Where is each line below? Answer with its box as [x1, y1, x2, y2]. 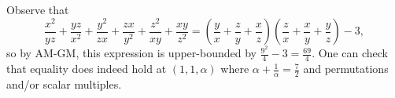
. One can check [312, 45, 388, 61]
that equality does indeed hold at [6, 60, 167, 77]
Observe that [6, 2, 69, 17]
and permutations [303, 60, 389, 77]
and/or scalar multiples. [6, 75, 122, 92]
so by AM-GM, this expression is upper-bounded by [6, 45, 257, 61]
